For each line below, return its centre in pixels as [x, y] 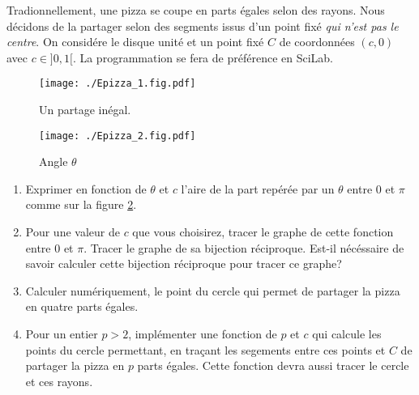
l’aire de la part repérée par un [258, 188]
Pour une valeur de [73, 232]
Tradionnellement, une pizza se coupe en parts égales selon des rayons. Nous [196, 10]
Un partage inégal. [85, 110]
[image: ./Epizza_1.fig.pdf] [118, 84]
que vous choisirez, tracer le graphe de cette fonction [263, 232]
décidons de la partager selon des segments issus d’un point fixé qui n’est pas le [203, 25]
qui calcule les [347, 334]
